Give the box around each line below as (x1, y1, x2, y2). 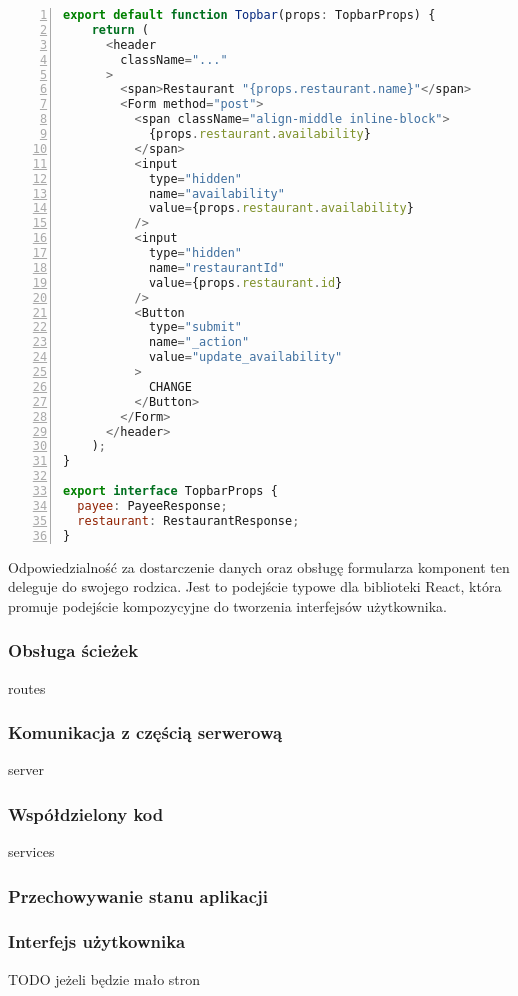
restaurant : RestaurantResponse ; (77, 513, 300, 528)
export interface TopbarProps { (63, 484, 278, 498)
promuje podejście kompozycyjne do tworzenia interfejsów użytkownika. (8, 595, 447, 616)
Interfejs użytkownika (8, 929, 186, 954)
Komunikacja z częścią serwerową (8, 720, 283, 745)
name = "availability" (148, 186, 285, 201)
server (8, 759, 44, 780)
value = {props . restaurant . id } (148, 275, 343, 290)
